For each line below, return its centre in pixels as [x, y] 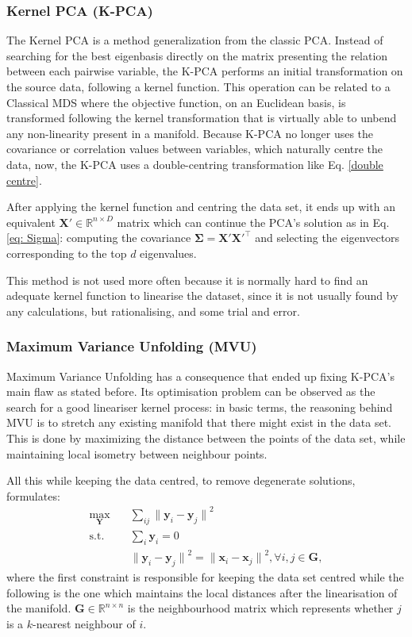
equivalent [31, 222]
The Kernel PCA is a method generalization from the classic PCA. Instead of [195, 40]
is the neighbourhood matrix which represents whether [260, 608]
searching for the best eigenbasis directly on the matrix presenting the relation [197, 55]
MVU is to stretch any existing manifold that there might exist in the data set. [199, 422]
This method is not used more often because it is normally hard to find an [187, 280]
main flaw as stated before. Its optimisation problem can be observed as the [191, 391]
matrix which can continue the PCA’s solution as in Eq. [253, 222]
